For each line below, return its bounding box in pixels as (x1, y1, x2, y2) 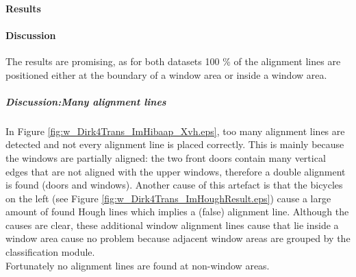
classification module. (5, 245, 95, 259)
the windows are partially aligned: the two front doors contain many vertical (5, 150, 326, 165)
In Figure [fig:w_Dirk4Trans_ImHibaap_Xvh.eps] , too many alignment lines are (5, 123, 345, 138)
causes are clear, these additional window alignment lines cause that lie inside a (5, 217, 339, 232)
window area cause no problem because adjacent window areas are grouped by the (5, 231, 351, 245)
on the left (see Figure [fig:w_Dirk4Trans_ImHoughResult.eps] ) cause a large (5, 191, 331, 205)
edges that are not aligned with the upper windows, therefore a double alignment (5, 164, 346, 178)
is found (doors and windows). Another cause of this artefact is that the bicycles (5, 178, 343, 192)
